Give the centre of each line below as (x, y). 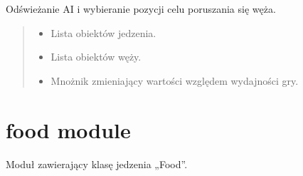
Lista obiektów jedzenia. (103, 32)
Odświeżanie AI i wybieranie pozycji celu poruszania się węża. (141, 9)
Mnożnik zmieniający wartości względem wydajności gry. (175, 80)
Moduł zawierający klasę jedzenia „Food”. (97, 164)
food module (68, 129)
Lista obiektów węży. (96, 57)
